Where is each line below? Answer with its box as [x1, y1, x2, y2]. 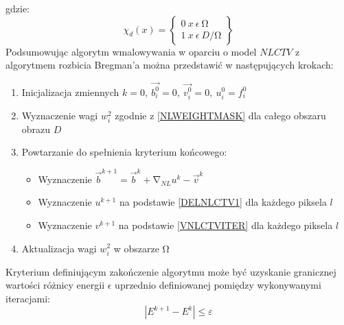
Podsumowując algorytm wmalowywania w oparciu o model [5, 44, 257, 58]
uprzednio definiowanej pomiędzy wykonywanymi [115, 278, 321, 292]
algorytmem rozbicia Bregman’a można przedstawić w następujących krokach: [5, 58, 334, 72]
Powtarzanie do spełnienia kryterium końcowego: [21, 145, 227, 159]
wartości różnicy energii [5, 278, 105, 292]
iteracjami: [5, 291, 50, 305]
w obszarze [113, 241, 159, 255]
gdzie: [5, 1, 30, 15]
